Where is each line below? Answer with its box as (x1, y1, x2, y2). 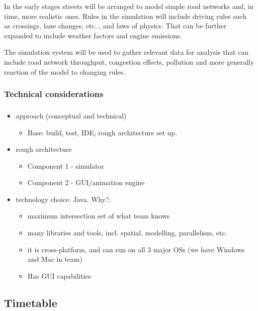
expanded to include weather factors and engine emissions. (4, 30, 182, 40)
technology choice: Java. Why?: (15, 194, 111, 204)
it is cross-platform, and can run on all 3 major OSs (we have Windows (27, 244, 245, 254)
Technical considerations (4, 88, 103, 100)
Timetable (4, 295, 57, 310)
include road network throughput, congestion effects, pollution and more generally (4, 56, 254, 67)
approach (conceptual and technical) (15, 110, 127, 120)
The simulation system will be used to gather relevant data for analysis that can (4, 47, 249, 57)
